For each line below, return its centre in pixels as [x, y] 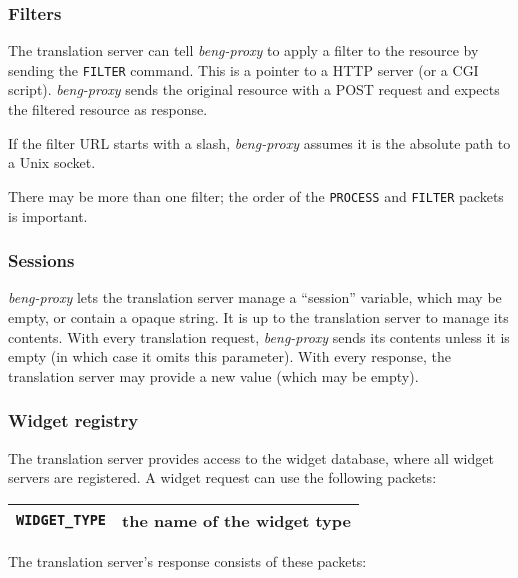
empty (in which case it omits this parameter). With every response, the [230, 356]
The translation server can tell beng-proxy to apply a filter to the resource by [243, 50]
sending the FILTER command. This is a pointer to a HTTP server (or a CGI [243, 69]
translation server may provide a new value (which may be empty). [213, 375]
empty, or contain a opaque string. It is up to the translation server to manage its [258, 316]
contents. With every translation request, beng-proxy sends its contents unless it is [259, 336]
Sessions [41, 260]
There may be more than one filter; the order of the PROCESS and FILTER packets [256, 195]
